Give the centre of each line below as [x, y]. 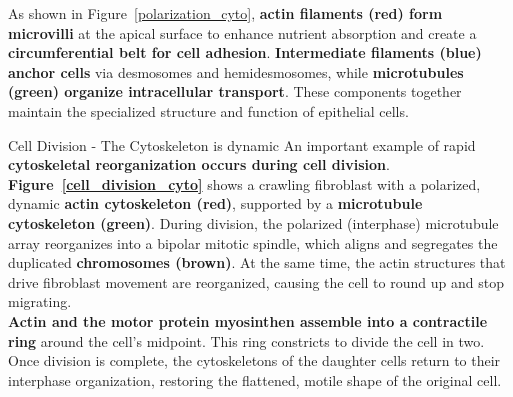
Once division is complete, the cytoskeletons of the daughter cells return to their [254, 360]
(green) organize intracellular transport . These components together [235, 91]
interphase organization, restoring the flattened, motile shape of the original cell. [255, 379]
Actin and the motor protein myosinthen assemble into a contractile [248, 320]
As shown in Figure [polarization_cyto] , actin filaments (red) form [225, 13]
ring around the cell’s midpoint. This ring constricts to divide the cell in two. [246, 340]
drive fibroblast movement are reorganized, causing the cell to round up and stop [256, 281]
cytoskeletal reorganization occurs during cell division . [199, 164]
